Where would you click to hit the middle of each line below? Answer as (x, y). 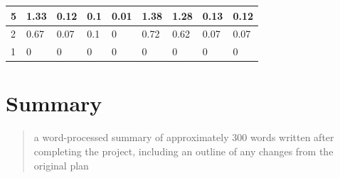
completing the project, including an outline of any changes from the (184, 151)
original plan (61, 165)
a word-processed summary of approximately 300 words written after (184, 137)
